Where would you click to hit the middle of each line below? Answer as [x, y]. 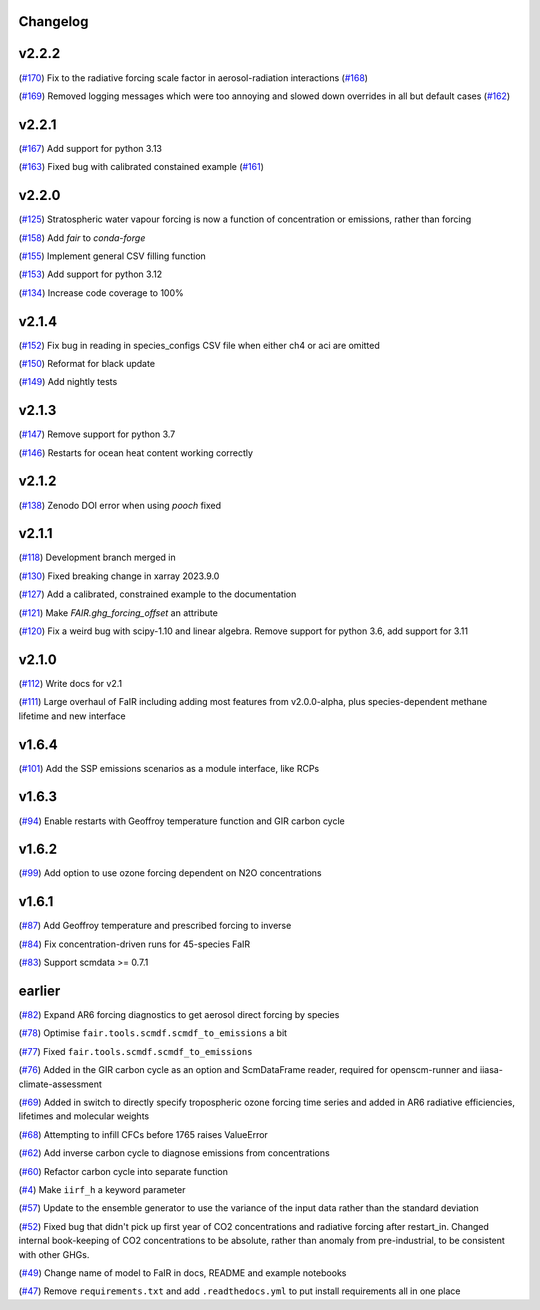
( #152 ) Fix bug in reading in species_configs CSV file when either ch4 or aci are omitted [199, 345]
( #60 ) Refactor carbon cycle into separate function [123, 1171]
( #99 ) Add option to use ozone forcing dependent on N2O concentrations [170, 873]
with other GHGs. [54, 1254]
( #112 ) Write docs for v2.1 [70, 683]
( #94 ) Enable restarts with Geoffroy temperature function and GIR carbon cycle [181, 821]
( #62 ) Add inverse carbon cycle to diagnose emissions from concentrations [174, 1153]
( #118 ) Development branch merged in [97, 557]
